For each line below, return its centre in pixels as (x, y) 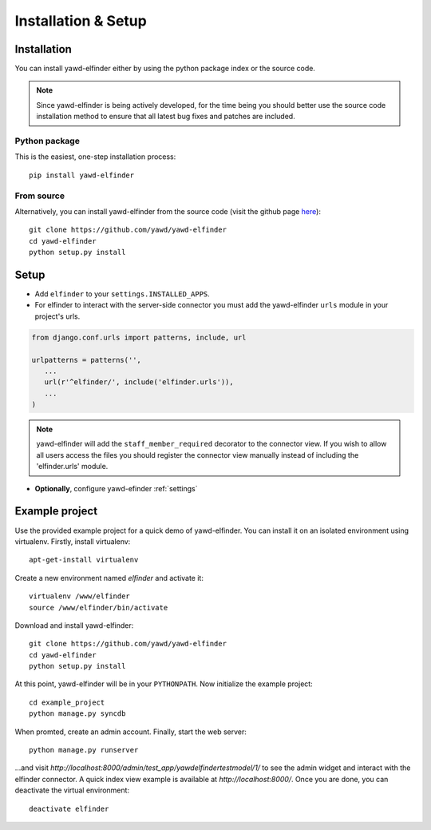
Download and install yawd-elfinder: (74, 625)
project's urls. (57, 316)
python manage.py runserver (84, 750)
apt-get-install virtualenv (84, 560)
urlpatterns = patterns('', (86, 360)
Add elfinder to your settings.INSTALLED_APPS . (123, 294)
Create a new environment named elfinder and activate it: (109, 578)
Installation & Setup (81, 21)
